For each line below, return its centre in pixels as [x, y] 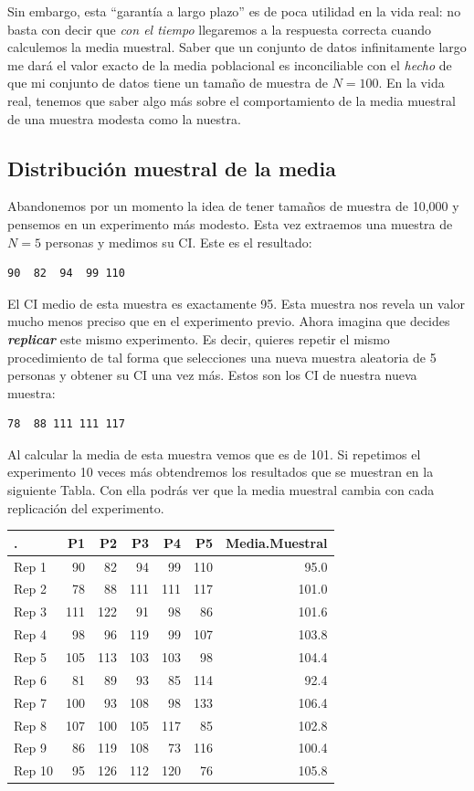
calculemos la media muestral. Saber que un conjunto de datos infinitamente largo [237, 47]
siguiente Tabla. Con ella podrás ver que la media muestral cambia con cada [221, 490]
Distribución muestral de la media [172, 168]
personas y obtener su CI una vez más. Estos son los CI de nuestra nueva [212, 375]
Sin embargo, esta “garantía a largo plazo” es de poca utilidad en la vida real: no [234, 11]
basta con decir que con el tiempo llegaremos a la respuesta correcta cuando [219, 29]
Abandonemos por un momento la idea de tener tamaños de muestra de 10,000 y [233, 206]
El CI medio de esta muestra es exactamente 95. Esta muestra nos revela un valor [237, 303]
